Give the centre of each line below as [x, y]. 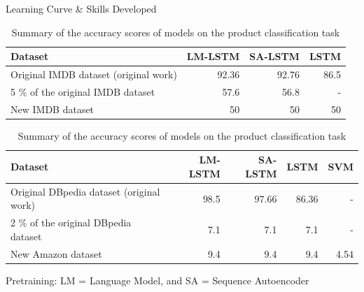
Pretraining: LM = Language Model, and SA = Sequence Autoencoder [157, 280]
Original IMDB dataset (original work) [94, 74]
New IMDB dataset [52, 109]
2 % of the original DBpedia [71, 222]
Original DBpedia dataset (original [85, 191]
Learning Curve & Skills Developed [81, 8]
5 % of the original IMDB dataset [83, 91]
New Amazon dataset [56, 253]
